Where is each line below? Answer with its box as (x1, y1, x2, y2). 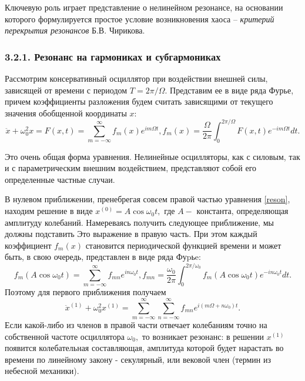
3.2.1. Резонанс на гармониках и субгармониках (5, 49, 221, 63)
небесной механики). (5, 365, 79, 377)
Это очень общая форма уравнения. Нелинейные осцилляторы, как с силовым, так (5, 150, 300, 162)
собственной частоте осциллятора (5, 330, 125, 342)
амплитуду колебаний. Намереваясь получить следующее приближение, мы (5, 216, 274, 228)
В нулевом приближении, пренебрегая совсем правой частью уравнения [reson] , (5, 193, 290, 205)
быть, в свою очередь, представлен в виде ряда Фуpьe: (5, 250, 201, 263)
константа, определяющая (196, 205, 289, 217)
